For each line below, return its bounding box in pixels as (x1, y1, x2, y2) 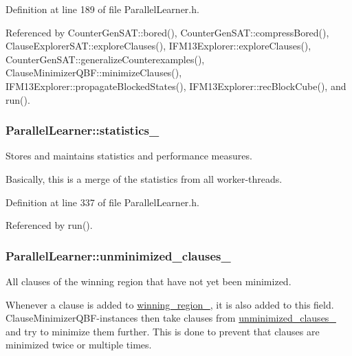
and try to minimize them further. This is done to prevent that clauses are (5, 324, 320, 338)
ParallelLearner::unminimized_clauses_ (5, 247, 231, 264)
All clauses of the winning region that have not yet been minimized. (5, 274, 291, 288)
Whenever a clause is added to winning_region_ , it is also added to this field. (5, 297, 334, 311)
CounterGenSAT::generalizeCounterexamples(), (5, 52, 205, 66)
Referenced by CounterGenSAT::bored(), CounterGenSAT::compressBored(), (5, 25, 329, 39)
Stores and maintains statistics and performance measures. (5, 148, 252, 163)
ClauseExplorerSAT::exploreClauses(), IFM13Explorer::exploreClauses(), (5, 38, 311, 53)
